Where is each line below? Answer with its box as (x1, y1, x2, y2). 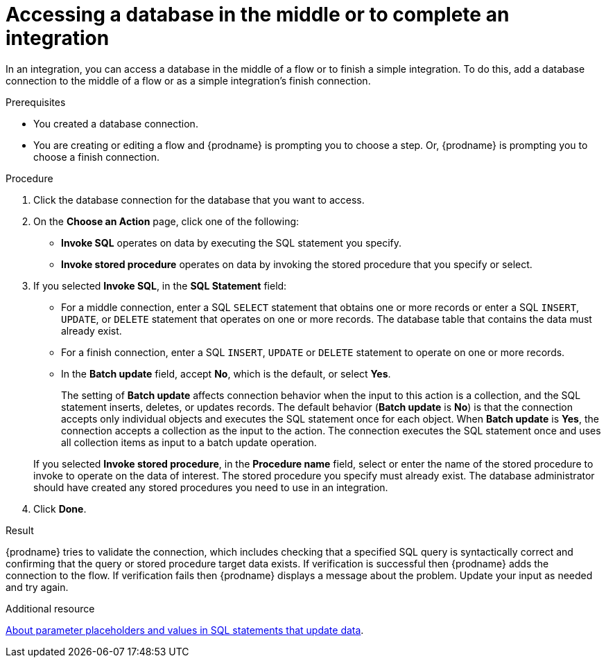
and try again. (6, 581, 69, 593)
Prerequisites (6, 96, 66, 108)
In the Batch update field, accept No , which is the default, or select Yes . (61, 367, 391, 380)
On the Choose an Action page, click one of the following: (33, 215, 300, 227)
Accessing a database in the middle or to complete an (6, 3, 510, 26)
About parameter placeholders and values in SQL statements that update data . (6, 624, 364, 636)
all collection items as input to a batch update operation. (61, 436, 317, 448)
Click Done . (33, 502, 87, 515)
